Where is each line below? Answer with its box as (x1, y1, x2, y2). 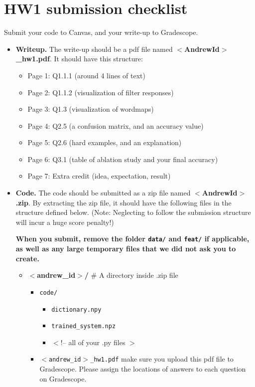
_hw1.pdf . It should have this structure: (15, 53, 143, 64)
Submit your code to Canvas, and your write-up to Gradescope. (4, 27, 198, 37)
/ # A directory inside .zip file (84, 270, 178, 280)
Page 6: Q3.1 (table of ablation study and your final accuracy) (27, 154, 218, 164)
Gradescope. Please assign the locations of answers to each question (39, 364, 246, 374)
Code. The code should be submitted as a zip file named (15, 188, 191, 198)
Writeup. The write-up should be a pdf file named (15, 43, 173, 54)
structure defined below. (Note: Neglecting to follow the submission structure (15, 207, 251, 217)
